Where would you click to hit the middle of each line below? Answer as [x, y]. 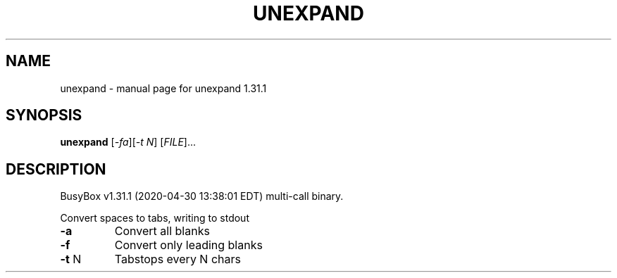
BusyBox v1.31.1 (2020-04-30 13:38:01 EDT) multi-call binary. [202, 196]
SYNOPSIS [44, 115]
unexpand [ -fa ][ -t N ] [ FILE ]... [128, 142]
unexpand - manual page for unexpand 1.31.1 [163, 88]
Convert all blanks [162, 231]
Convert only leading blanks [188, 245]
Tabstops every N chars [177, 259]
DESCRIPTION [56, 169]
